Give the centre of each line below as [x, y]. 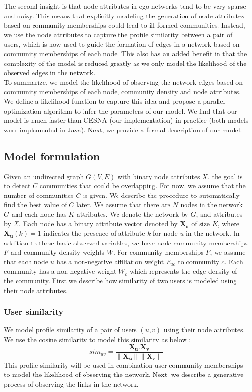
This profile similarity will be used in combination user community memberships [124, 365]
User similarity [34, 312]
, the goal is [225, 176]
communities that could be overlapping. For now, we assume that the [143, 186]
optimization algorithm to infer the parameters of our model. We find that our [121, 110]
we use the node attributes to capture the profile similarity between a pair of [118, 34]
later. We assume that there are [123, 204]
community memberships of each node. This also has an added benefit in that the [126, 53]
